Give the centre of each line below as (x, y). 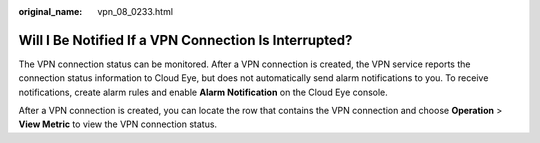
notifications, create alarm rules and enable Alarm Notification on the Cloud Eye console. (203, 92)
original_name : (50, 11)
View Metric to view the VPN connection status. (118, 124)
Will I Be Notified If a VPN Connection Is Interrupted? (185, 40)
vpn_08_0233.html (135, 11)
